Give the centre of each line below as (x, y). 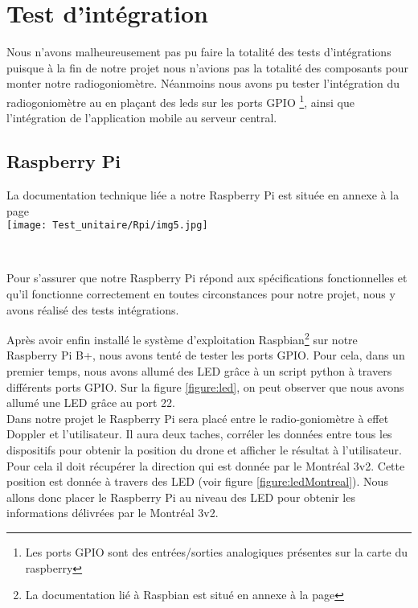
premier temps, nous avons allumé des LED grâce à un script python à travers (199, 371)
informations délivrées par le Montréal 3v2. (113, 513)
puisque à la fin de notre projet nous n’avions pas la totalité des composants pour (208, 67)
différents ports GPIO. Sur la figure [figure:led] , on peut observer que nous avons (205, 386)
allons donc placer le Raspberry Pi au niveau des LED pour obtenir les (181, 497)
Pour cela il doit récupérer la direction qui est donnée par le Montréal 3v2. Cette (206, 465)
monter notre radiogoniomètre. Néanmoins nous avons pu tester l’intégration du (203, 83)
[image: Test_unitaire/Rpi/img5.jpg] (107, 226)
